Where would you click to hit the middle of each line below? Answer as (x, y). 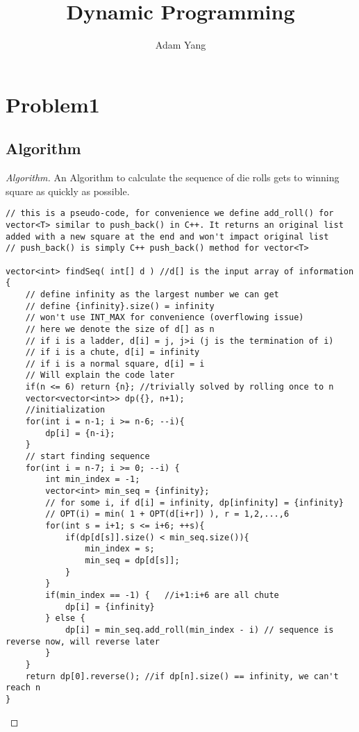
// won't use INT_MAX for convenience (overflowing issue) (165, 318)
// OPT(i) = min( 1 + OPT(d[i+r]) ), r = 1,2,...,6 (167, 514)
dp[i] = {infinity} (110, 607)
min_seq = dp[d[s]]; (132, 560)
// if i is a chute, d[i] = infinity (112, 352)
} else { (65, 618)
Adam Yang (181, 45)
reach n (23, 688)
